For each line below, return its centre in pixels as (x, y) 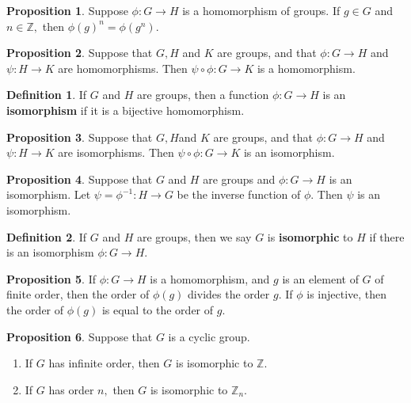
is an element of (320, 278)
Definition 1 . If (47, 95)
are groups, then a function (203, 95)
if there (387, 236)
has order (71, 389)
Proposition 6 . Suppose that (80, 336)
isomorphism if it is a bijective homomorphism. (126, 110)
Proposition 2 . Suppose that (80, 53)
